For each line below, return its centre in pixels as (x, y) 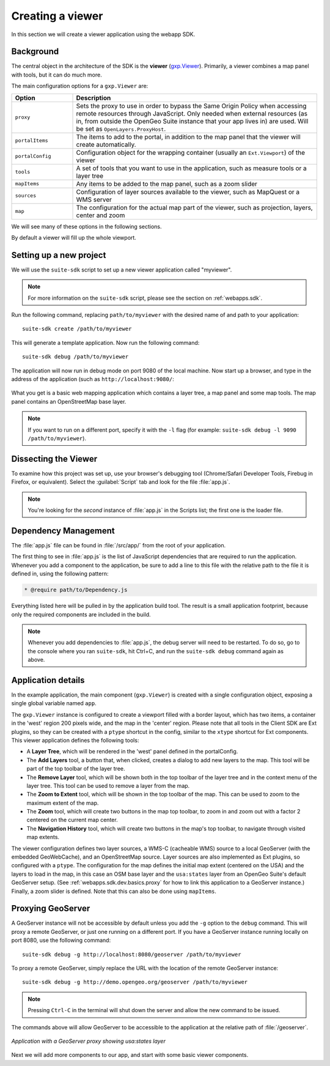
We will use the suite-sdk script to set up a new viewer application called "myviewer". (122, 270)
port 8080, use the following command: (61, 940)
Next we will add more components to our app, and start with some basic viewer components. (130, 1055)
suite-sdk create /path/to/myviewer (77, 329)
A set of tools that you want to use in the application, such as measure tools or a (191, 168)
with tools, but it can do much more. (57, 75)
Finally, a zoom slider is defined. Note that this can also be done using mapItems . (114, 891)
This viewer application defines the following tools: (75, 740)
